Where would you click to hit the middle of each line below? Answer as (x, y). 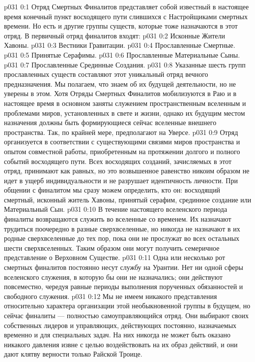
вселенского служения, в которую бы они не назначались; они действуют (113, 277)
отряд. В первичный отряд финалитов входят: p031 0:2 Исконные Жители (114, 35)
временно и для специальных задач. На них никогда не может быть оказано (117, 335)
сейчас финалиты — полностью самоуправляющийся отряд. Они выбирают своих (127, 315)
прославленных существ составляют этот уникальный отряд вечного (106, 74)
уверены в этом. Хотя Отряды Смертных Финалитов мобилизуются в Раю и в (120, 93)
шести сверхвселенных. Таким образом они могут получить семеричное (112, 247)
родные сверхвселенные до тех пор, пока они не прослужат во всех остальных (122, 238)
